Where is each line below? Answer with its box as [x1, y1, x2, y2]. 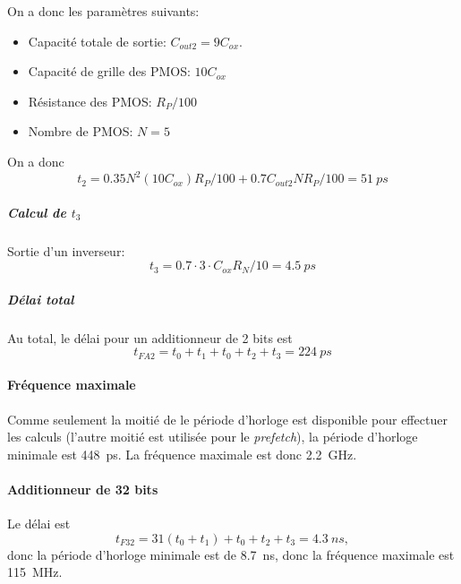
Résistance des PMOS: [28, 91, 152, 110]
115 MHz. [7, 563, 63, 581]
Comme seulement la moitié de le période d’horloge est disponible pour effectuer [7, 409, 448, 428]
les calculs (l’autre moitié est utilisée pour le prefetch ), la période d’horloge [7, 427, 418, 446]
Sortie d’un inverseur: [7, 241, 125, 260]
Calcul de [7, 202, 66, 221]
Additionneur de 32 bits [7, 480, 158, 498]
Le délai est [7, 514, 71, 533]
